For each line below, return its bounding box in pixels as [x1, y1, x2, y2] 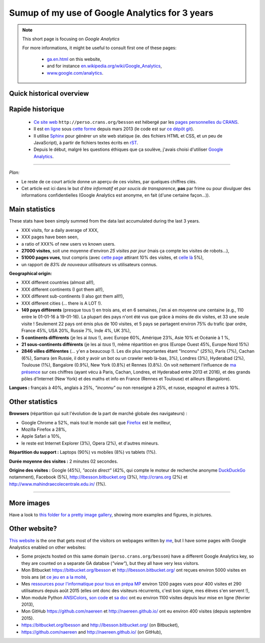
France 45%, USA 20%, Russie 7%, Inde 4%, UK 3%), [21, 328, 131, 334]
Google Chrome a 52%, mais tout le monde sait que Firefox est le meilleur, [21, 419, 171, 425]
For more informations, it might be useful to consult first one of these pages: [22, 45, 177, 51]
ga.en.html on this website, [47, 56, 102, 62]
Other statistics [9, 398, 58, 406]
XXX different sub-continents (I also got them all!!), [21, 293, 125, 299]
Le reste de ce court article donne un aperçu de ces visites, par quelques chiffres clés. [21, 178, 197, 184]
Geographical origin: [9, 271, 53, 277]
